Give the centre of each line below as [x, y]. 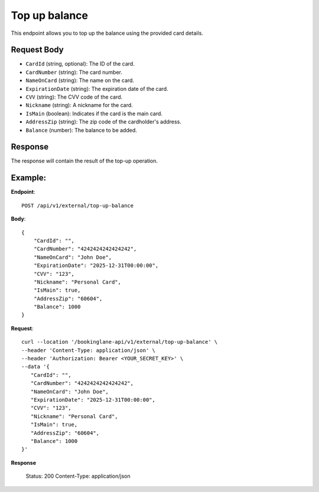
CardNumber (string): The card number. [74, 72]
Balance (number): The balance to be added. [81, 130]
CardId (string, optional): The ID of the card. [80, 64]
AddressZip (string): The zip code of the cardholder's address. [103, 122]
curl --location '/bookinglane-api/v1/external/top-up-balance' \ [120, 342]
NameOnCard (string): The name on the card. [80, 80]
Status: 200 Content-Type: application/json [78, 476]
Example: [29, 178]
